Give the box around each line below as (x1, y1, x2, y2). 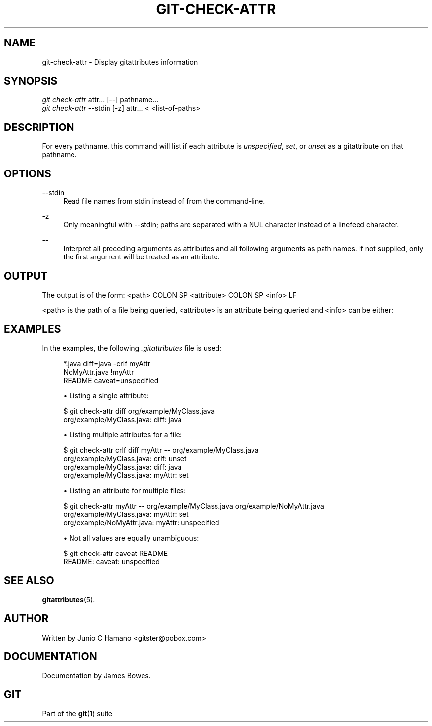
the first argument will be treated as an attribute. (63, 253, 220, 261)
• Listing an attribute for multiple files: (63, 486, 186, 495)
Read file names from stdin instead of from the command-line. (63, 197, 265, 206)
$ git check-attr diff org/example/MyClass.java (63, 406, 215, 415)
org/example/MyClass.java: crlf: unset (63, 454, 187, 463)
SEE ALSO (4, 574, 54, 587)
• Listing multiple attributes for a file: (63, 430, 182, 439)
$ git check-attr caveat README (63, 549, 168, 557)
